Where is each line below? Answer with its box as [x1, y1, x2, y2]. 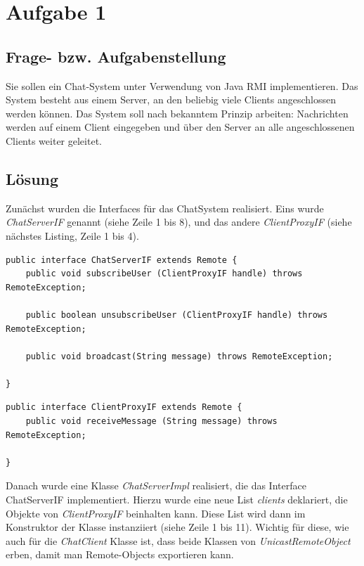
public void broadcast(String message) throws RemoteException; [25, 351, 333, 361]
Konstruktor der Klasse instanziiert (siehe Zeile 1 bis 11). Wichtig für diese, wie [6, 520, 349, 534]
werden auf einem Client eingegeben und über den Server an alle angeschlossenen [6, 120, 355, 134]
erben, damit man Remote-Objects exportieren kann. [6, 547, 234, 562]
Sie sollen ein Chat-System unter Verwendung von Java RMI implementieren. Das [6, 78, 358, 93]
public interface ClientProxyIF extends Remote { [6, 402, 242, 413]
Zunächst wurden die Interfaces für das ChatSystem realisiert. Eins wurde [6, 200, 324, 215]
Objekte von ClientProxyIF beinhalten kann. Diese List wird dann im [6, 506, 306, 520]
